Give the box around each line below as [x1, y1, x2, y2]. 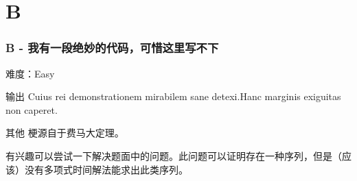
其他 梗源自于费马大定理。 [5, 125, 124, 140]
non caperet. [5, 102, 58, 117]
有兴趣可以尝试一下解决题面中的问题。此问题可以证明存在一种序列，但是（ [5, 148, 342, 162]
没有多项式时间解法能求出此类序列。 [24, 162, 188, 176]
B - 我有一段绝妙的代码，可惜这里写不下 [5, 39, 219, 56]
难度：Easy [5, 66, 55, 80]
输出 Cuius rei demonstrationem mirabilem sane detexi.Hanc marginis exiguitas [5, 89, 341, 104]
